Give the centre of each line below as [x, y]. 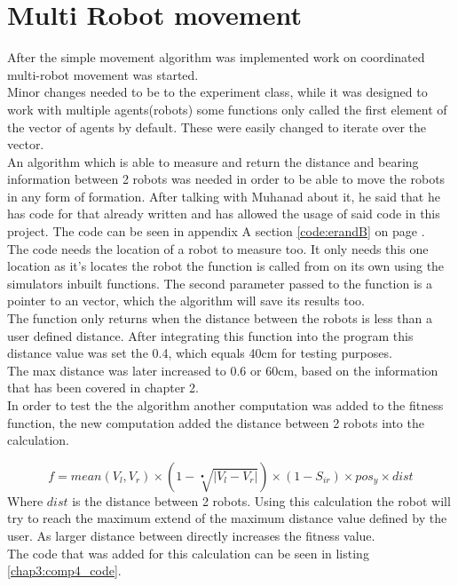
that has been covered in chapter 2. [103, 388]
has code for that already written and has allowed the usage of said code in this [224, 214]
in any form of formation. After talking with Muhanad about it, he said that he [224, 196]
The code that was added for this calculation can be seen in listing [188, 553]
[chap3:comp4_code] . [64, 570]
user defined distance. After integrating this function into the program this [210, 335]
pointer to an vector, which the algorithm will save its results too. [186, 301]
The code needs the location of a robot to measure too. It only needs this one [218, 248]
